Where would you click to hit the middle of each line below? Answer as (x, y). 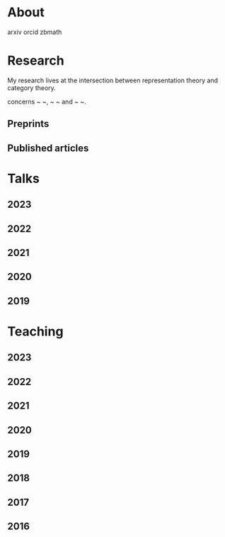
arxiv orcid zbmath (35, 32)
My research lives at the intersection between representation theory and (112, 80)
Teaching (35, 331)
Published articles (48, 148)
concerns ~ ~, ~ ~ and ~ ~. (47, 101)
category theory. (32, 88)
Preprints (28, 124)
